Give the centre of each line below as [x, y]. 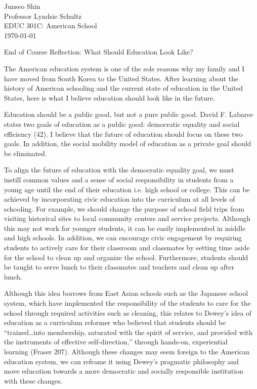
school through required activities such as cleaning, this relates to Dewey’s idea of [128, 312]
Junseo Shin [22, 6]
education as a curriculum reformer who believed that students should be [115, 322]
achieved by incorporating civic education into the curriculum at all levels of [120, 199]
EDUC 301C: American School [51, 26]
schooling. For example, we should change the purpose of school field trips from [124, 208]
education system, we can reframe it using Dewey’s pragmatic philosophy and [122, 361]
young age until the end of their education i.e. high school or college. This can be [127, 189]
